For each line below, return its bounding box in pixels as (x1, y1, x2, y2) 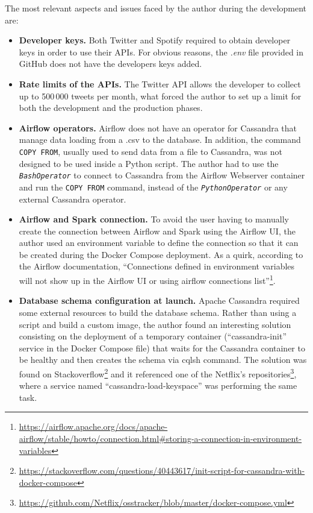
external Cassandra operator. (19, 192, 126, 205)
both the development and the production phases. (19, 101, 203, 114)
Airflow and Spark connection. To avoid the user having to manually (19, 213, 289, 225)
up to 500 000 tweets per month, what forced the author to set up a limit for (19, 89, 302, 102)
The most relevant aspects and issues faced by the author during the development (5, 2, 307, 14)
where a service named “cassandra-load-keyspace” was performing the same (19, 379, 297, 392)
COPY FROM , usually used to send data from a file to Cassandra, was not (19, 145, 282, 157)
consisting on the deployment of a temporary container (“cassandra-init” (19, 330, 287, 342)
